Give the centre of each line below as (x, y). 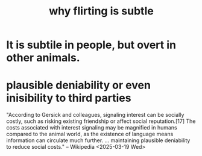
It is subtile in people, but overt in (91, 45)
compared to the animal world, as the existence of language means (90, 134)
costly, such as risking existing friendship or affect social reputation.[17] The (101, 121)
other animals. (43, 58)
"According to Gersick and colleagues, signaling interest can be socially (95, 115)
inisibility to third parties (69, 98)
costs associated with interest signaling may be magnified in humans (92, 128)
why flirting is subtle (101, 11)
